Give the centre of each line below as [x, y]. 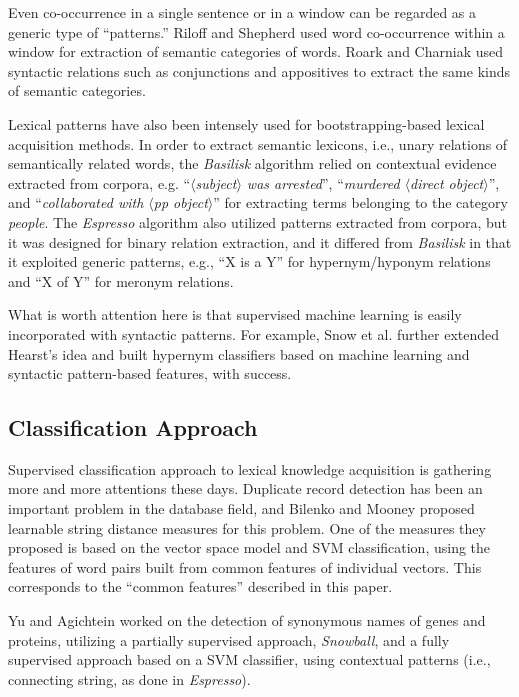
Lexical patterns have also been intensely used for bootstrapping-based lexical [246, 123]
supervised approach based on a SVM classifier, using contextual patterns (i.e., [249, 659]
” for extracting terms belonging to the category [360, 202]
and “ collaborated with [76, 202]
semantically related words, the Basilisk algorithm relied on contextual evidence [252, 163]
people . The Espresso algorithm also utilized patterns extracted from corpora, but [258, 221]
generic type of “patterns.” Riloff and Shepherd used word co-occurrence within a [256, 31]
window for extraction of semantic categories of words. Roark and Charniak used [256, 51]
